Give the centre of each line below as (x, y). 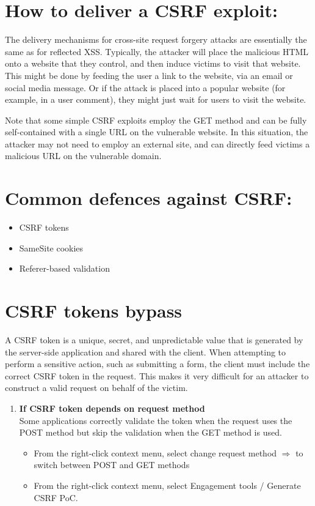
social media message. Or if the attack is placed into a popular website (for (145, 87)
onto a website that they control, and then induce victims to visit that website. (153, 63)
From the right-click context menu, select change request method (155, 452)
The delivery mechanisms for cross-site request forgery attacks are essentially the (156, 39)
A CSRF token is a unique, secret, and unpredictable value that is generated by (154, 340)
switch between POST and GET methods (112, 465)
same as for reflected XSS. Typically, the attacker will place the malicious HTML (157, 51)
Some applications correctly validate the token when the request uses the (156, 420)
